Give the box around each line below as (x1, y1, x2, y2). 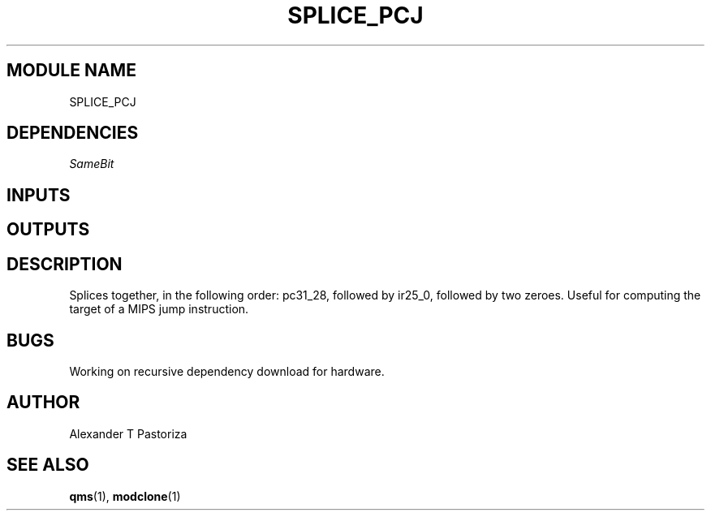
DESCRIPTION (6, 253, 123, 274)
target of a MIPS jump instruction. (69, 302, 249, 317)
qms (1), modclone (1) (69, 489, 181, 503)
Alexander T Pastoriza (69, 426, 187, 441)
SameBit (69, 157, 114, 171)
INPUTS (6, 184, 71, 205)
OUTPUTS (6, 219, 90, 240)
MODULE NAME (6, 60, 136, 81)
